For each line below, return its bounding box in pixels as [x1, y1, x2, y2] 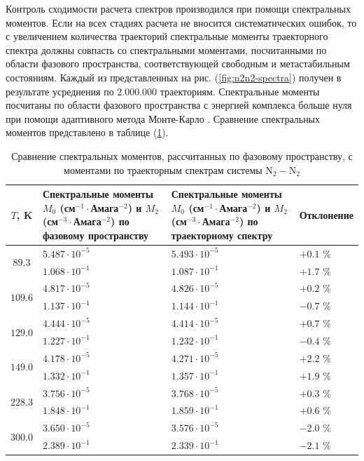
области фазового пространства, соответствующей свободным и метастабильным [6, 56, 350, 71]
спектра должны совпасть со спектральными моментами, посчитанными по [6, 42, 327, 57]
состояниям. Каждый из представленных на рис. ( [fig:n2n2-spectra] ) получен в [6, 69, 342, 84]
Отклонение [299, 207, 353, 222]
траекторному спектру [171, 227, 273, 242]
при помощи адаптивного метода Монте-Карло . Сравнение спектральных [6, 111, 321, 126]
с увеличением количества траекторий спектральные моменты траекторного [6, 29, 328, 44]
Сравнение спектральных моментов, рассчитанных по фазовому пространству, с [11, 148, 353, 163]
